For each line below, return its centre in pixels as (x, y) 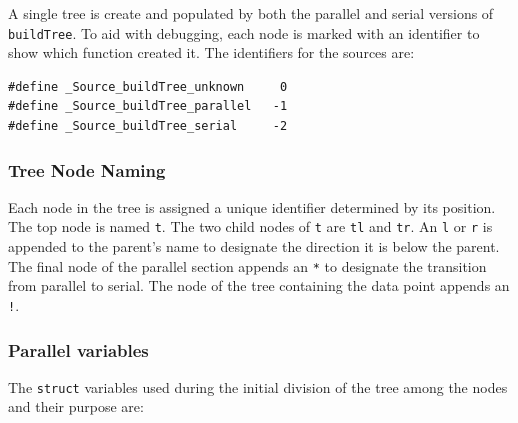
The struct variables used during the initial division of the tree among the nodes (258, 386)
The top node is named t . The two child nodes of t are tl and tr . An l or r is (250, 226)
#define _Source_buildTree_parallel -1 (148, 106)
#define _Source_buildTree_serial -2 (148, 126)
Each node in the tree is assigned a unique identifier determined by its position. (252, 206)
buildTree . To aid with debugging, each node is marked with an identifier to (244, 32)
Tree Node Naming (87, 169)
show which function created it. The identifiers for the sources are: (211, 52)
